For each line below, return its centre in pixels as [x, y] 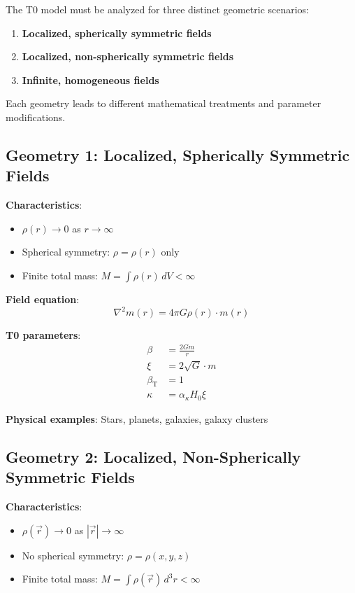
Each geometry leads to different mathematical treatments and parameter [164, 103]
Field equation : [43, 299]
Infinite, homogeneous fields [90, 79]
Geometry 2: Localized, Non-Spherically [153, 456]
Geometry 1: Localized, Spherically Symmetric [178, 154]
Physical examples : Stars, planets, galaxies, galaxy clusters [137, 418]
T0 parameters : [43, 335]
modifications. [36, 117]
